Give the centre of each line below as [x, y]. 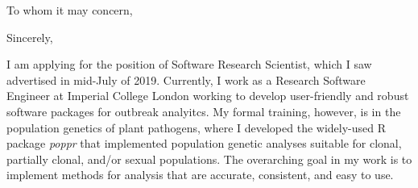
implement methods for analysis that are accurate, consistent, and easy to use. [200, 175]
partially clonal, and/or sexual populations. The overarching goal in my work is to [209, 159]
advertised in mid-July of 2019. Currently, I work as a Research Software [186, 79]
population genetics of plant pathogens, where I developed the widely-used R [197, 127]
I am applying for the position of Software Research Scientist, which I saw [189, 64]
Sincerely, [30, 37]
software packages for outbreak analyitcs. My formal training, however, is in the [204, 111]
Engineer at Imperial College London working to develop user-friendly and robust [208, 96]
